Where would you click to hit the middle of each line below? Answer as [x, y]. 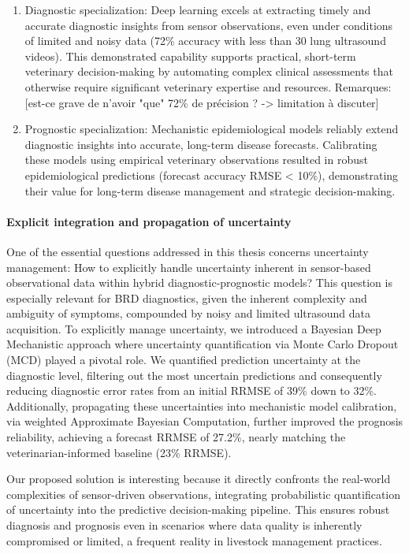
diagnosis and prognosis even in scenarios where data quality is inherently [184, 525]
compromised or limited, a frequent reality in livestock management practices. [194, 540]
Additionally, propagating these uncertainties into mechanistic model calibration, [202, 405]
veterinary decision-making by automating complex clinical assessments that [209, 71]
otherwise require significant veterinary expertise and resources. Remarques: [208, 86]
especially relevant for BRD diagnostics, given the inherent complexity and [187, 297]
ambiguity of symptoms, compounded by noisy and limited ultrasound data [189, 313]
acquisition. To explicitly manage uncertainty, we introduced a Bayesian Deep [194, 328]
